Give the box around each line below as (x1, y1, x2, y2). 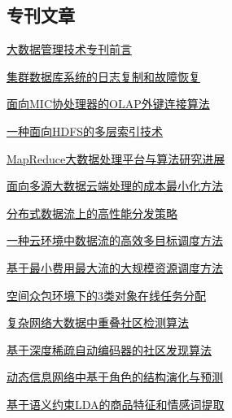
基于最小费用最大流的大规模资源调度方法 (7, 259, 223, 276)
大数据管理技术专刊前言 (7, 41, 132, 58)
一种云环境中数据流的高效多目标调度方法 (7, 232, 223, 249)
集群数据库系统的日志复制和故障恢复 (7, 67, 200, 85)
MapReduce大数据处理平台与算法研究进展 (7, 150, 225, 167)
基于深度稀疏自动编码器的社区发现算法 (7, 341, 212, 358)
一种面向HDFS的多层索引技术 (7, 122, 164, 139)
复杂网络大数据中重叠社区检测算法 (7, 314, 189, 331)
